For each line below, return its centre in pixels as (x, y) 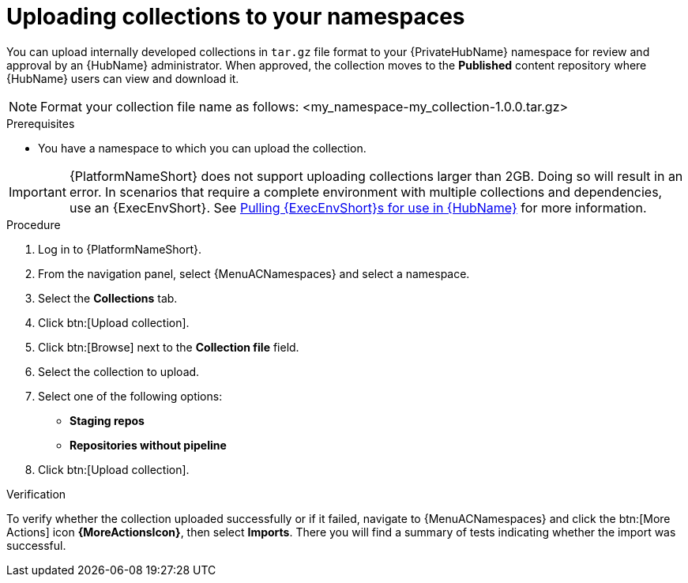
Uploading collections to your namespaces (236, 17)
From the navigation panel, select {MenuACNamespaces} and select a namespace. (254, 273)
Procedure (34, 224)
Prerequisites (41, 123)
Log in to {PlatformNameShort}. (120, 249)
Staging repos (107, 420)
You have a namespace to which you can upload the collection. (202, 148)
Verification (36, 494)
